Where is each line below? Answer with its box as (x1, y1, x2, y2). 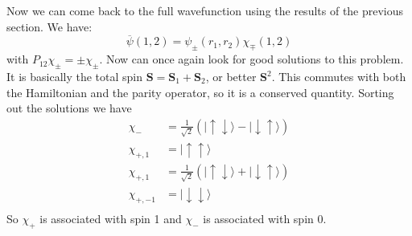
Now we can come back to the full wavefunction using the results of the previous (6, 2, 404, 18)
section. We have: (6, 18, 93, 35)
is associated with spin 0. (203, 210, 327, 226)
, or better (205, 68, 257, 84)
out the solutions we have (6, 100, 132, 116)
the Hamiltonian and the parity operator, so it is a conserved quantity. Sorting (6, 83, 394, 100)
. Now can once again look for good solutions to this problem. (99, 51, 404, 67)
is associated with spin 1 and (39, 210, 182, 226)
